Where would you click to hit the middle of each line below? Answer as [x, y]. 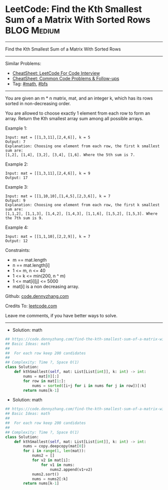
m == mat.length [29, 260]
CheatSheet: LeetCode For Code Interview [56, 73]
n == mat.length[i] [31, 265]
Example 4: [17, 227]
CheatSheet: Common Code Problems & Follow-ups [66, 78]
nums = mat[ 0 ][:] [41, 376]
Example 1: [16, 128]
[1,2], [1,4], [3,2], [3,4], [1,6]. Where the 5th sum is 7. [70, 155]
